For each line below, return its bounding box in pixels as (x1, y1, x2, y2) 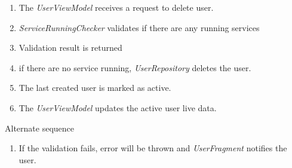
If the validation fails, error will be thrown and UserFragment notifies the (19, 142, 287, 154)
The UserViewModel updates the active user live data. (19, 101, 217, 114)
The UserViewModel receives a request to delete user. (19, 1, 214, 13)
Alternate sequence (5, 121, 74, 134)
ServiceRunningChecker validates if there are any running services (19, 21, 260, 33)
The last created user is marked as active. (19, 81, 171, 94)
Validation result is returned (19, 41, 122, 54)
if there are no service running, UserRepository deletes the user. (19, 61, 251, 74)
